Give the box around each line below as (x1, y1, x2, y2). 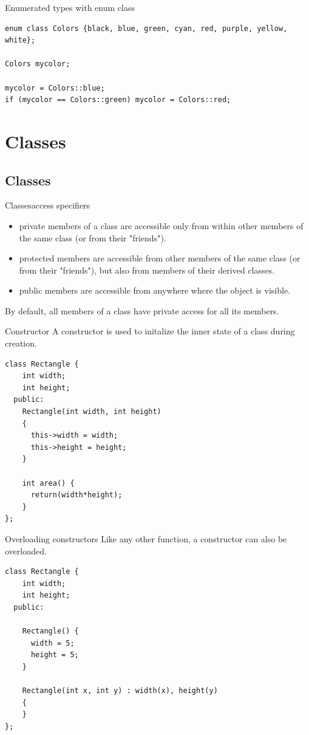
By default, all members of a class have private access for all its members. (5, 304, 279, 317)
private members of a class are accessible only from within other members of (19, 219, 304, 232)
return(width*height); (30, 491, 123, 500)
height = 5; (30, 650, 79, 660)
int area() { (22, 478, 75, 488)
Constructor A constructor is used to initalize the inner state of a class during (5, 325, 295, 337)
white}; (5, 36, 36, 45)
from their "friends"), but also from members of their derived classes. (19, 263, 275, 276)
